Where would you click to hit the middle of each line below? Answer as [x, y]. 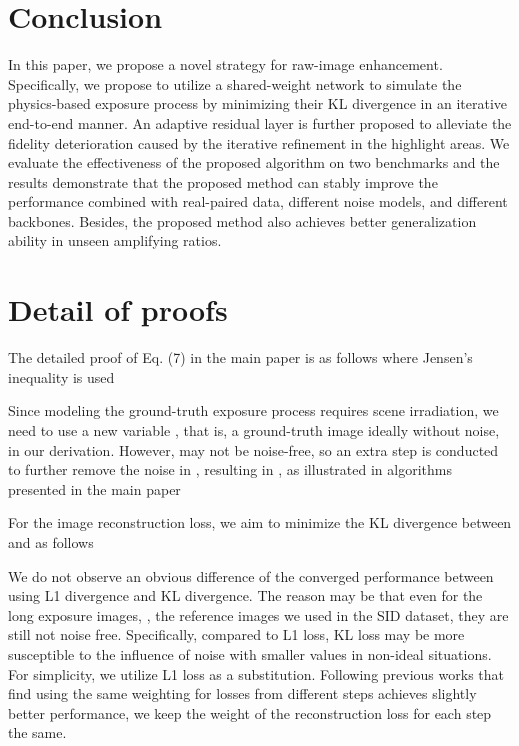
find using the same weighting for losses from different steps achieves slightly [242, 693]
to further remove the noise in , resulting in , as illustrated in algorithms [230, 469]
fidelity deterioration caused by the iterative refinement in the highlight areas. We [259, 142]
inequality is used [61, 376]
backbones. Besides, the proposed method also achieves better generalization [242, 220]
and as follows [51, 541]
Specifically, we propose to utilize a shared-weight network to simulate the [235, 83]
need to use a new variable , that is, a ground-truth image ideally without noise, [254, 429]
